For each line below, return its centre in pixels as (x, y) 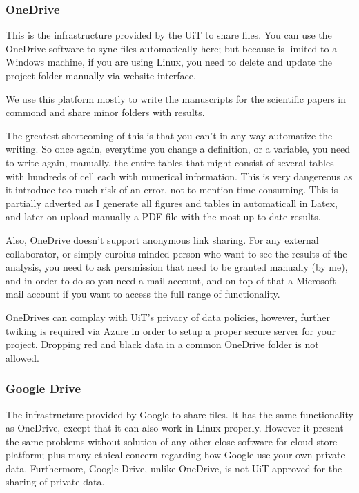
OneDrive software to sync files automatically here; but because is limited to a (172, 48)
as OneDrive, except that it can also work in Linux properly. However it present (175, 428)
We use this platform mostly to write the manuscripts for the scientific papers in (176, 98)
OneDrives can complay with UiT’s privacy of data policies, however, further (168, 317)
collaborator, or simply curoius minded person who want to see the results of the (176, 253)
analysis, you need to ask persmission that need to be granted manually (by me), (177, 267)
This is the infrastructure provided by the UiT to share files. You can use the (169, 35)
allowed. (22, 357)
